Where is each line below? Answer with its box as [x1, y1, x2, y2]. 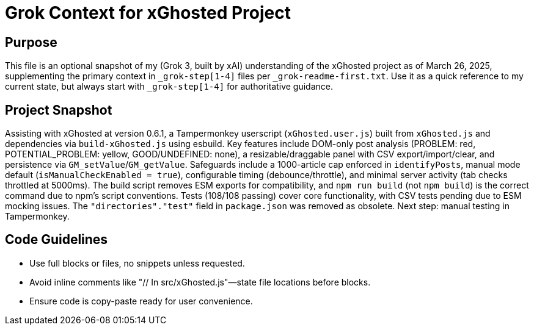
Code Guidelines [5, 232, 108, 248]
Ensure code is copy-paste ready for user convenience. [29, 295, 253, 306]
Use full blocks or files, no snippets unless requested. [29, 257, 245, 268]
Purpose [5, 34, 57, 50]
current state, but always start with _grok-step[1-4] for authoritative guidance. [5, 81, 333, 92]
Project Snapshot [5, 102, 112, 118]
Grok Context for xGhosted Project [5, 2, 291, 23]
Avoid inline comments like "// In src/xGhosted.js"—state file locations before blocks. [29, 276, 371, 287]
